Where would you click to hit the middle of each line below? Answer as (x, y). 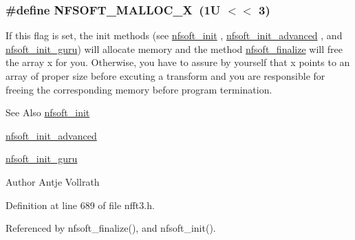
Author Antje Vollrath (53, 181)
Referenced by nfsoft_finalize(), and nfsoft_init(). (111, 228)
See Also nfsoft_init (48, 112)
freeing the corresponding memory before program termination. (139, 89)
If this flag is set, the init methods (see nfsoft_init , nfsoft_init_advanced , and (174, 35)
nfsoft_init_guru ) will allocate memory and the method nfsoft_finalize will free (174, 48)
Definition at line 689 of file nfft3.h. (80, 205)
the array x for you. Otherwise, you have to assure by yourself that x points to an (178, 62)
